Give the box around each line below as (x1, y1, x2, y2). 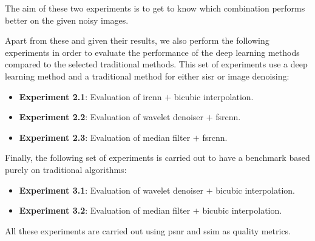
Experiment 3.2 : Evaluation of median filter (19, 204, 191, 217)
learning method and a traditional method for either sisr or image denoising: (5, 69, 290, 82)
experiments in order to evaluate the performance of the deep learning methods (5, 46, 300, 58)
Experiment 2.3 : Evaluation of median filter (19, 131, 191, 143)
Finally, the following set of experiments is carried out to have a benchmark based (5, 151, 310, 164)
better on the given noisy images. (5, 13, 129, 26)
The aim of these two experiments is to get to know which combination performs (5, 2, 305, 14)
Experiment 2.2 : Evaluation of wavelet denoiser (19, 110, 203, 123)
